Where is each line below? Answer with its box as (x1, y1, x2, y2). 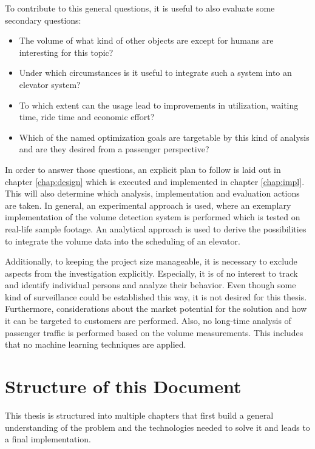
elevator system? (19, 78, 81, 90)
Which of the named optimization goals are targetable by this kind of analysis (19, 130, 310, 143)
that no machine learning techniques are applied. (5, 338, 186, 351)
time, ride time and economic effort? (19, 110, 155, 123)
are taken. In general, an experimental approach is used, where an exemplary (5, 198, 291, 211)
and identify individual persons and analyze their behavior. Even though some (5, 279, 296, 291)
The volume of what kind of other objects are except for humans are (19, 34, 274, 47)
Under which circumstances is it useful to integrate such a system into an (19, 66, 292, 79)
